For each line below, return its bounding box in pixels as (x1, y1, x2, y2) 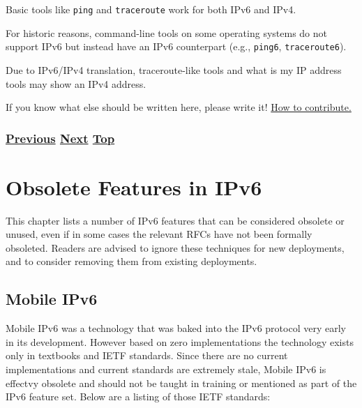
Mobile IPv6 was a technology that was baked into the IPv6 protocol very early (6, 321, 346, 335)
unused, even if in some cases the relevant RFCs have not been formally (6, 227, 312, 241)
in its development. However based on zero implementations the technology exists (6, 334, 354, 349)
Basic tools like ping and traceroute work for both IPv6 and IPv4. (6, 2, 296, 16)
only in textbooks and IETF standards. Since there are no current (6, 348, 288, 363)
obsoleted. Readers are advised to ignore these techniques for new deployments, (6, 240, 345, 255)
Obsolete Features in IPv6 (6, 172, 262, 201)
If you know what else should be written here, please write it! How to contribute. (6, 100, 352, 114)
